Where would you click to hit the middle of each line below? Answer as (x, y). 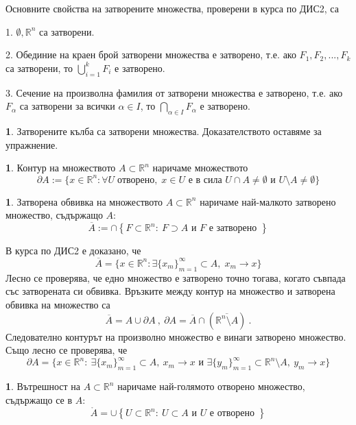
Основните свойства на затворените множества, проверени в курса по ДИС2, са (172, 8)
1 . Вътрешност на (43, 386)
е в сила (205, 180)
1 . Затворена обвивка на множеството (84, 201)
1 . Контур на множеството (61, 168)
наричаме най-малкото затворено (268, 201)
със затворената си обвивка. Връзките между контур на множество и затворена (170, 291)
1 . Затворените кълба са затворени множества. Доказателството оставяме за (164, 131)
